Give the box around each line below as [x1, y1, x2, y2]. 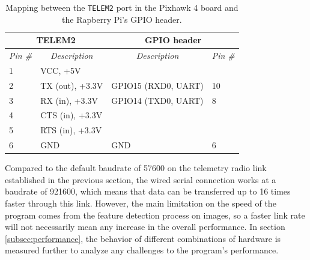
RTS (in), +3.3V [40, 124, 102, 136]
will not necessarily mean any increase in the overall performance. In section [5, 220, 285, 233]
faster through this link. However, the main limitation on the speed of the [5, 197, 276, 210]
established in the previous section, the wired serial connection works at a [5, 173, 276, 186]
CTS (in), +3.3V [40, 109, 103, 121]
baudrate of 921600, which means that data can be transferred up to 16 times [5, 185, 291, 198]
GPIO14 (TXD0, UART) [111, 94, 204, 106]
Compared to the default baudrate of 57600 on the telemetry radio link [5, 162, 267, 174]
